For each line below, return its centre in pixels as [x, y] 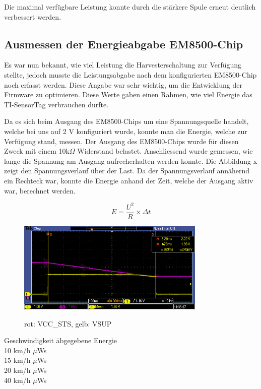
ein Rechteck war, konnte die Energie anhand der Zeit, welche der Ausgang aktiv [129, 180]
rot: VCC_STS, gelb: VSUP [68, 323]
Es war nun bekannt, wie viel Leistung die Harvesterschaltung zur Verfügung [123, 65]
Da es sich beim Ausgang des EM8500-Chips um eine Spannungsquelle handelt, [126, 121]
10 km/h [17, 350]
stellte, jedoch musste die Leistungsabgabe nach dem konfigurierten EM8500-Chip [130, 74]
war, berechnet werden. [40, 190]
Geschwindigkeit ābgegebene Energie [61, 340]
